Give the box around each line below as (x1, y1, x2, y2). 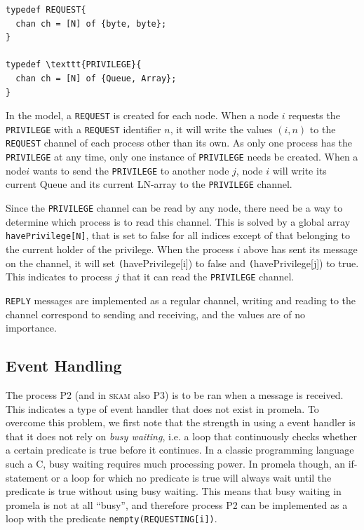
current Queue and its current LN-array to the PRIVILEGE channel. (6, 177, 292, 191)
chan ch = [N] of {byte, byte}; (15, 18, 167, 29)
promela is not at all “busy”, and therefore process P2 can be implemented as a (6, 497, 348, 512)
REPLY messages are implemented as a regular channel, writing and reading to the (6, 292, 356, 307)
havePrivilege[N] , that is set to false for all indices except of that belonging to (6, 228, 350, 243)
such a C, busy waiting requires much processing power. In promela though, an (6, 456, 345, 470)
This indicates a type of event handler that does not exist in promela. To (6, 401, 319, 416)
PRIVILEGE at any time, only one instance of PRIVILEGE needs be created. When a (6, 149, 358, 164)
